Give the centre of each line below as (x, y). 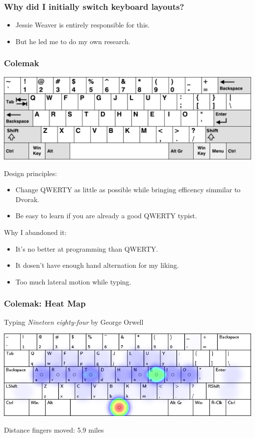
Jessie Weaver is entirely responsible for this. (83, 25)
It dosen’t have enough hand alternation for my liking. (97, 265)
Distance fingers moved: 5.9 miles (54, 429)
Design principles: (31, 173)
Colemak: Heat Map (45, 303)
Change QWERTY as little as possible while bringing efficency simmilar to (128, 190)
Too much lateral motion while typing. (73, 281)
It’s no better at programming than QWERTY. (87, 248)
